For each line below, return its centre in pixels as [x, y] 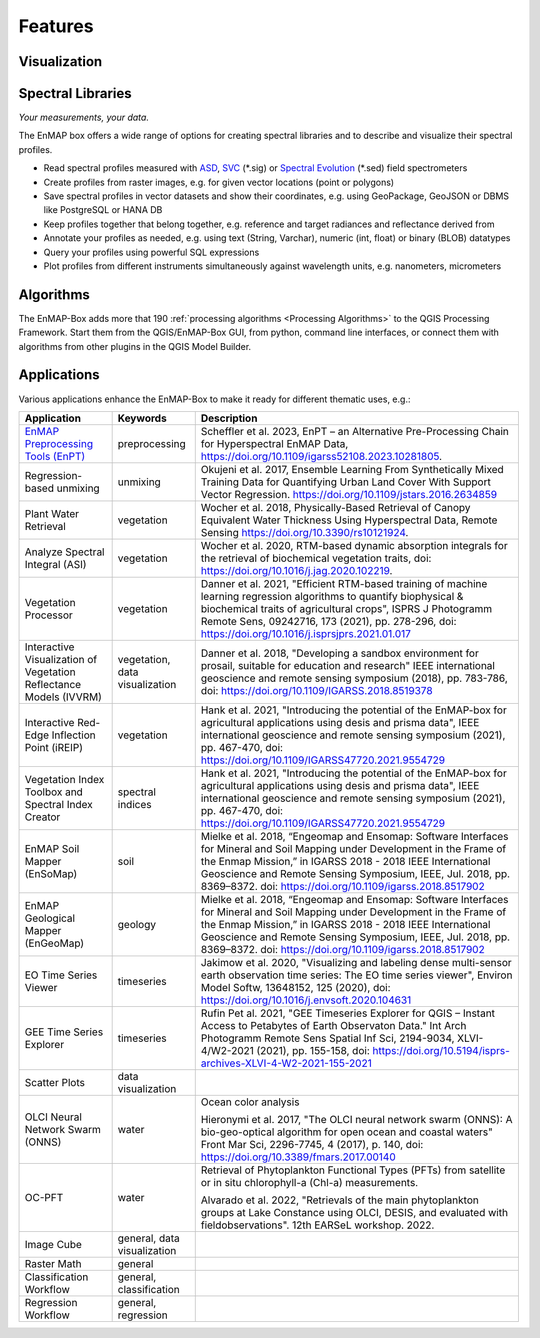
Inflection [73, 735]
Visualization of [61, 659]
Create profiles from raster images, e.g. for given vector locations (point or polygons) [219, 182]
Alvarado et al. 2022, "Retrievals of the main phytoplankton [339, 1200]
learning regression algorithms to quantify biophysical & [332, 596]
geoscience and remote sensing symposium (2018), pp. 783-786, [354, 678]
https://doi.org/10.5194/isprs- [441, 1050]
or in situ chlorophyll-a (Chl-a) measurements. [309, 1182]
